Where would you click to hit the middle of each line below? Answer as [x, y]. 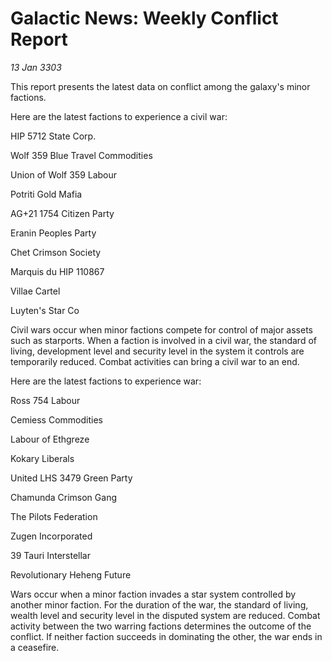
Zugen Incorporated [51, 536]
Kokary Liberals [42, 458]
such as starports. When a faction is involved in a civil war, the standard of [163, 340]
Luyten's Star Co [45, 310]
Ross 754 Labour [45, 400]
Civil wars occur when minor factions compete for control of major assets [161, 329]
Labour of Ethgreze [50, 439]
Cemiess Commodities [56, 419]
